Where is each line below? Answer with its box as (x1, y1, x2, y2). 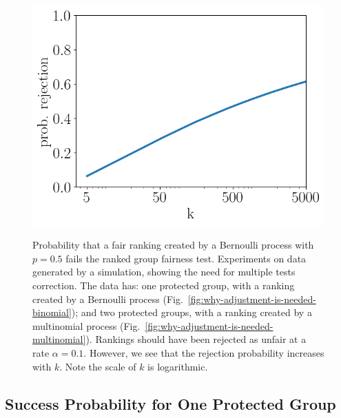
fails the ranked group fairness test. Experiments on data (65, 251, 307, 265)
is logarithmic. (147, 359, 208, 373)
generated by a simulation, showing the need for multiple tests (32, 264, 296, 279)
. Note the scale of (59, 359, 136, 373)
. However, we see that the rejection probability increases (83, 346, 324, 360)
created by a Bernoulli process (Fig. (32, 291, 183, 306)
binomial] (32, 305, 72, 320)
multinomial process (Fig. (32, 318, 141, 333)
